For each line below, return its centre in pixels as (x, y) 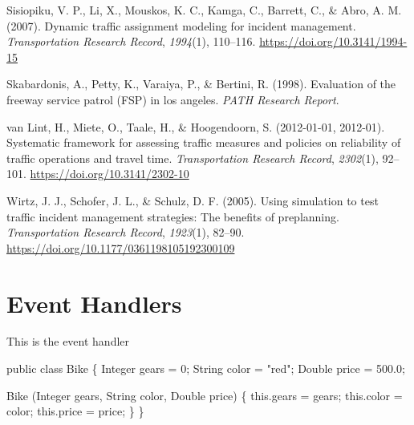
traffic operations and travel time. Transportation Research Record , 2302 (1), (193, 158)
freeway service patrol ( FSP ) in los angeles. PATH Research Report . (173, 99)
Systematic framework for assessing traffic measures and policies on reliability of (204, 142)
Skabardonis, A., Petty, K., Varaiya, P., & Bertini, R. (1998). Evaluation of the (201, 84)
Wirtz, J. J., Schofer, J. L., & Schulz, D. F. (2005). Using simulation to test (193, 200)
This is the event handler (68, 341)
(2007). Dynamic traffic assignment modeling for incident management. (181, 25)
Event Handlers (94, 303)
